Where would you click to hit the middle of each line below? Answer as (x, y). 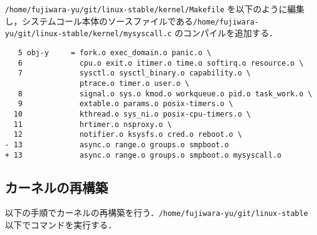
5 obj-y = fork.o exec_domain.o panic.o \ (115, 52)
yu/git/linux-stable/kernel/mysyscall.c (89, 34)
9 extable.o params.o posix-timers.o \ (126, 104)
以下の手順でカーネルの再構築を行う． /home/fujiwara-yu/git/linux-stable (157, 213)
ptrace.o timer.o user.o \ (134, 83)
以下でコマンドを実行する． (61, 225)
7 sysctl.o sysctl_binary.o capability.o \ (134, 73)
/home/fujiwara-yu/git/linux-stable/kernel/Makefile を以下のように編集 (155, 9)
